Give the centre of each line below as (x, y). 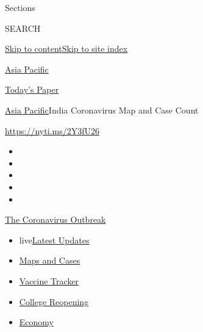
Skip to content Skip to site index (66, 49)
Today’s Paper (32, 89)
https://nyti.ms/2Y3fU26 (52, 130)
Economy (36, 322)
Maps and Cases (50, 260)
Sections (20, 7)
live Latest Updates (54, 240)
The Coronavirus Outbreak (55, 219)
